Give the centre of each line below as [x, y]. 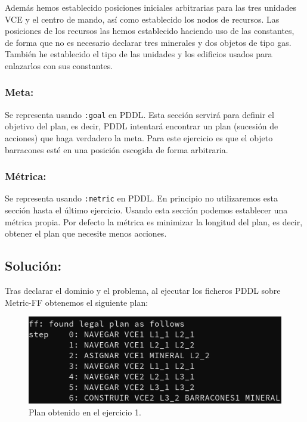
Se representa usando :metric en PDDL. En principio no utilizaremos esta [141, 198]
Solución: [33, 266]
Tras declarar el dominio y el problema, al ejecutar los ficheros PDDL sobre [143, 291]
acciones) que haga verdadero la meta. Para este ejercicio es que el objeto [139, 138]
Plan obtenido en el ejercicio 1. [85, 412]
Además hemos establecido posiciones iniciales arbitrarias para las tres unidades [151, 7]
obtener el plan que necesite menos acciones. [86, 233]
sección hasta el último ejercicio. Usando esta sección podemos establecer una [146, 210]
